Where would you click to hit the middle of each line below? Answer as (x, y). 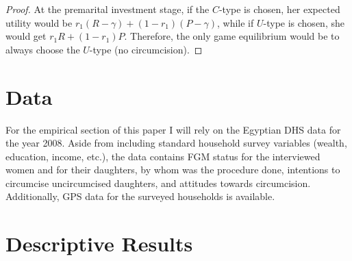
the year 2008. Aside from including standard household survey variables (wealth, (176, 143)
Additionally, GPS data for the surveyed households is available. (140, 196)
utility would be (39, 22)
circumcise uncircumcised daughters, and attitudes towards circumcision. (158, 183)
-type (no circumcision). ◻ (146, 49)
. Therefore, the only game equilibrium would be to (232, 36)
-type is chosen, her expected (279, 9)
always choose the (43, 49)
